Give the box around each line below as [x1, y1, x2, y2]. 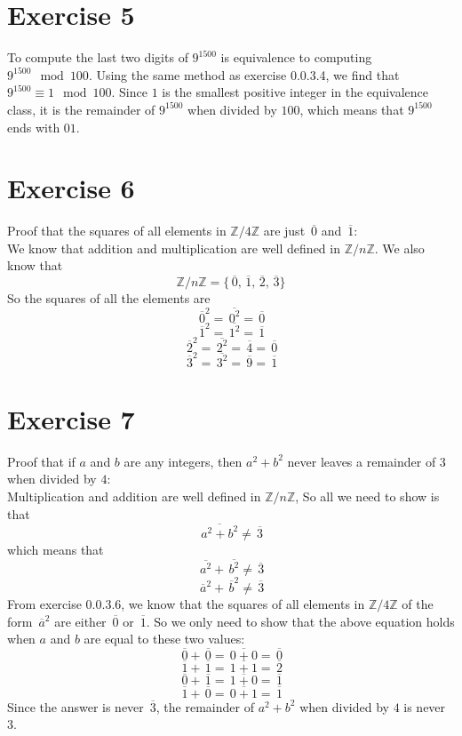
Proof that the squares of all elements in [7, 221, 227, 240]
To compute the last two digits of [7, 48, 188, 67]
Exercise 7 [7, 400, 135, 436]
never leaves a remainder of [287, 452, 436, 470]
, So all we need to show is [295, 487, 440, 505]
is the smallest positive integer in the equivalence [162, 83, 429, 101]
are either [54, 612, 107, 630]
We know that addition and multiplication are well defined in [7, 238, 340, 257]
